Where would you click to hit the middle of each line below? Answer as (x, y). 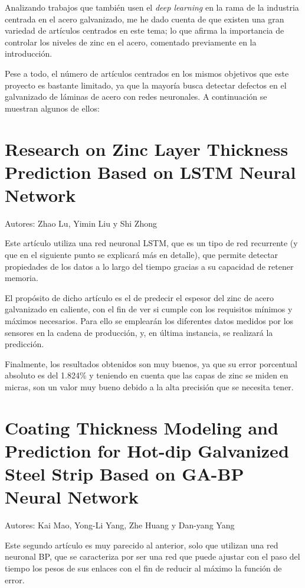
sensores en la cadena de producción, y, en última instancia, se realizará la (139, 332)
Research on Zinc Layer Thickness (147, 148)
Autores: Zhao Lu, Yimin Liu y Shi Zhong (81, 223)
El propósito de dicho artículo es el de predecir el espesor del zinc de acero (140, 297)
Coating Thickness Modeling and (142, 427)
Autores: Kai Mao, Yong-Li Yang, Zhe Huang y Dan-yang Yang (120, 525)
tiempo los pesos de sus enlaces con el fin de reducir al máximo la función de (143, 568)
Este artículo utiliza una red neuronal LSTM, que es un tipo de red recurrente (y (151, 243)
